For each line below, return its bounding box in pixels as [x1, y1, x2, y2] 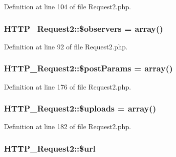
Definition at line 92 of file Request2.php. [4, 41, 128, 51]
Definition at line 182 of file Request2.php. [4, 121, 131, 132]
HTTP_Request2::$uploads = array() [4, 102, 156, 114]
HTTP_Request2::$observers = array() [4, 22, 163, 34]
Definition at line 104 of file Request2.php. [4, 1, 131, 11]
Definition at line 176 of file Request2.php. [4, 81, 131, 91]
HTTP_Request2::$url [4, 142, 96, 154]
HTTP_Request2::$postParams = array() [4, 62, 173, 74]
